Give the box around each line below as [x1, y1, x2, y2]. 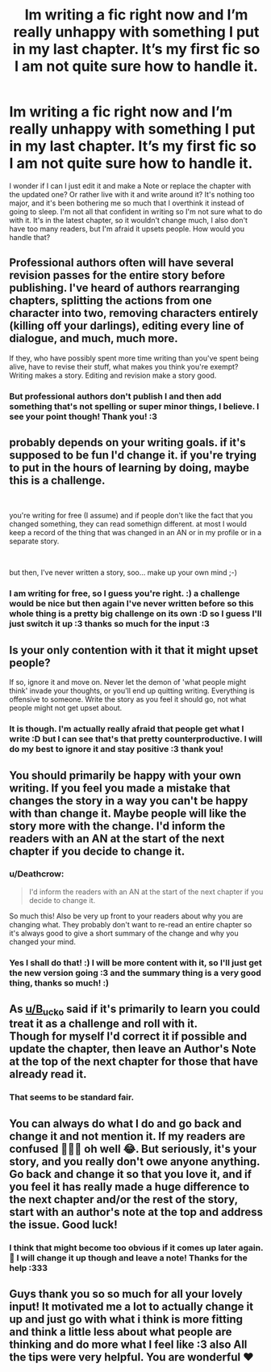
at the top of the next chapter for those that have [9, 1055, 259, 1069]
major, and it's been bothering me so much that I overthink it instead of [9, 198, 245, 208]
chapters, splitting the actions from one [9, 293, 212, 308]
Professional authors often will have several [9, 256, 234, 270]
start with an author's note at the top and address [9, 1205, 264, 1218]
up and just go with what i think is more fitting [9, 1312, 243, 1326]
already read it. [9, 1067, 87, 1081]
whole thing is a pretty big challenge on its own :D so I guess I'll [9, 608, 262, 619]
